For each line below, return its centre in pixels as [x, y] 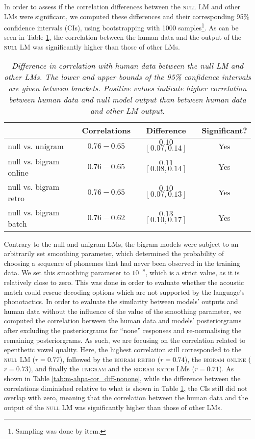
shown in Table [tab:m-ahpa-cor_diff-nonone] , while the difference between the [122, 378]
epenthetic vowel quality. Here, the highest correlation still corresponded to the [123, 349]
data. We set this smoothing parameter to [67, 272]
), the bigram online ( [218, 359]
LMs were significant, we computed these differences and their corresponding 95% [127, 16]
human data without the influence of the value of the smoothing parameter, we [123, 311]
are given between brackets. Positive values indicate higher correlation [127, 88]
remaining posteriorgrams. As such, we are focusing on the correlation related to [125, 340]
